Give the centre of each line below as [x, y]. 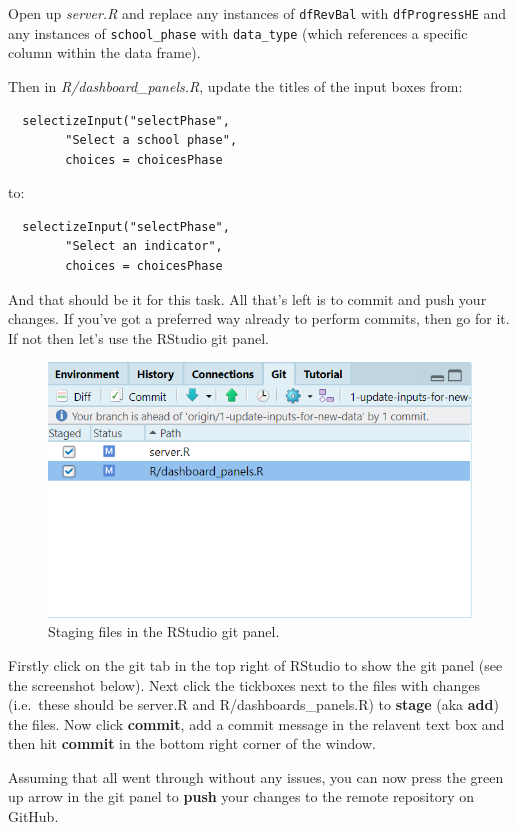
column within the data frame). [104, 52]
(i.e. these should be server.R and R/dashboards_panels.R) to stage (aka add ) [253, 704]
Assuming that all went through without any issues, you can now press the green [256, 776]
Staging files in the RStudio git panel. [164, 631]
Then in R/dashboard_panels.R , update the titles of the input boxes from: [235, 85]
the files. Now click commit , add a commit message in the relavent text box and [256, 723]
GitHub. [33, 816]
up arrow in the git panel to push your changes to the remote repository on [241, 796]
